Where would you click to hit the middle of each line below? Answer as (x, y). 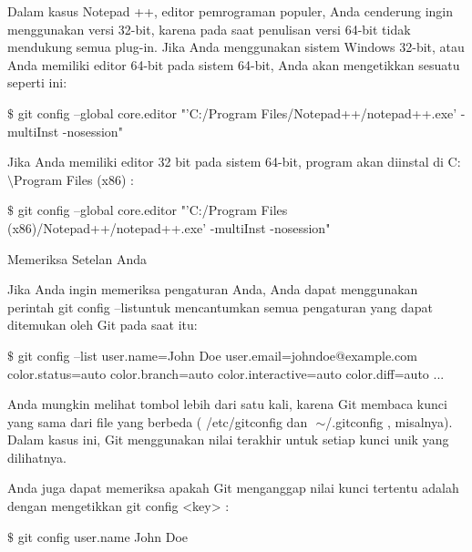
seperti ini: (37, 82)
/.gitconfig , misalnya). (389, 421)
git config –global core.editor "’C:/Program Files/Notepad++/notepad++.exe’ (237, 112)
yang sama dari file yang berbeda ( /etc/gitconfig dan (158, 421)
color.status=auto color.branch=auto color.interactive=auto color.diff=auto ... (226, 373)
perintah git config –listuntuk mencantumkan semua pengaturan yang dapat (220, 307)
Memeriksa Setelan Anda (77, 258)
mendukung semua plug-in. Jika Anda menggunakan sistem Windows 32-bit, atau (236, 47)
